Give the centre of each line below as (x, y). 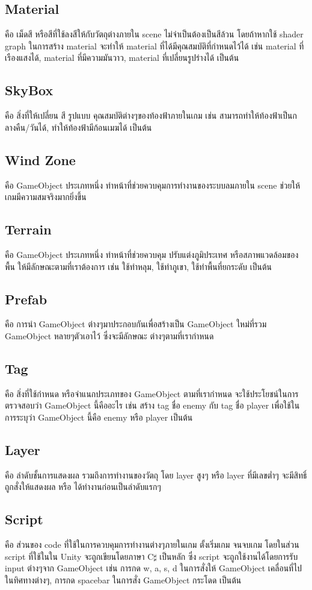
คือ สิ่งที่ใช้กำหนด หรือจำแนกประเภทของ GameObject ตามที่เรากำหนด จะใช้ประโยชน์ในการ (152, 393)
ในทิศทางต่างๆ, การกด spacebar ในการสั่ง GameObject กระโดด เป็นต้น (123, 579)
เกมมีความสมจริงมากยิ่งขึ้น (46, 197)
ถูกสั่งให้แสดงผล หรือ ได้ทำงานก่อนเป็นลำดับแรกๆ (83, 487)
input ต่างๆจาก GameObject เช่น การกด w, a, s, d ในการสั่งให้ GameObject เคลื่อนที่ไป (153, 568)
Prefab (26, 299)
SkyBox (29, 90)
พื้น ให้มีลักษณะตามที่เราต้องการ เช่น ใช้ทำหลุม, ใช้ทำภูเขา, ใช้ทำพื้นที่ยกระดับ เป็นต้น (138, 266)
